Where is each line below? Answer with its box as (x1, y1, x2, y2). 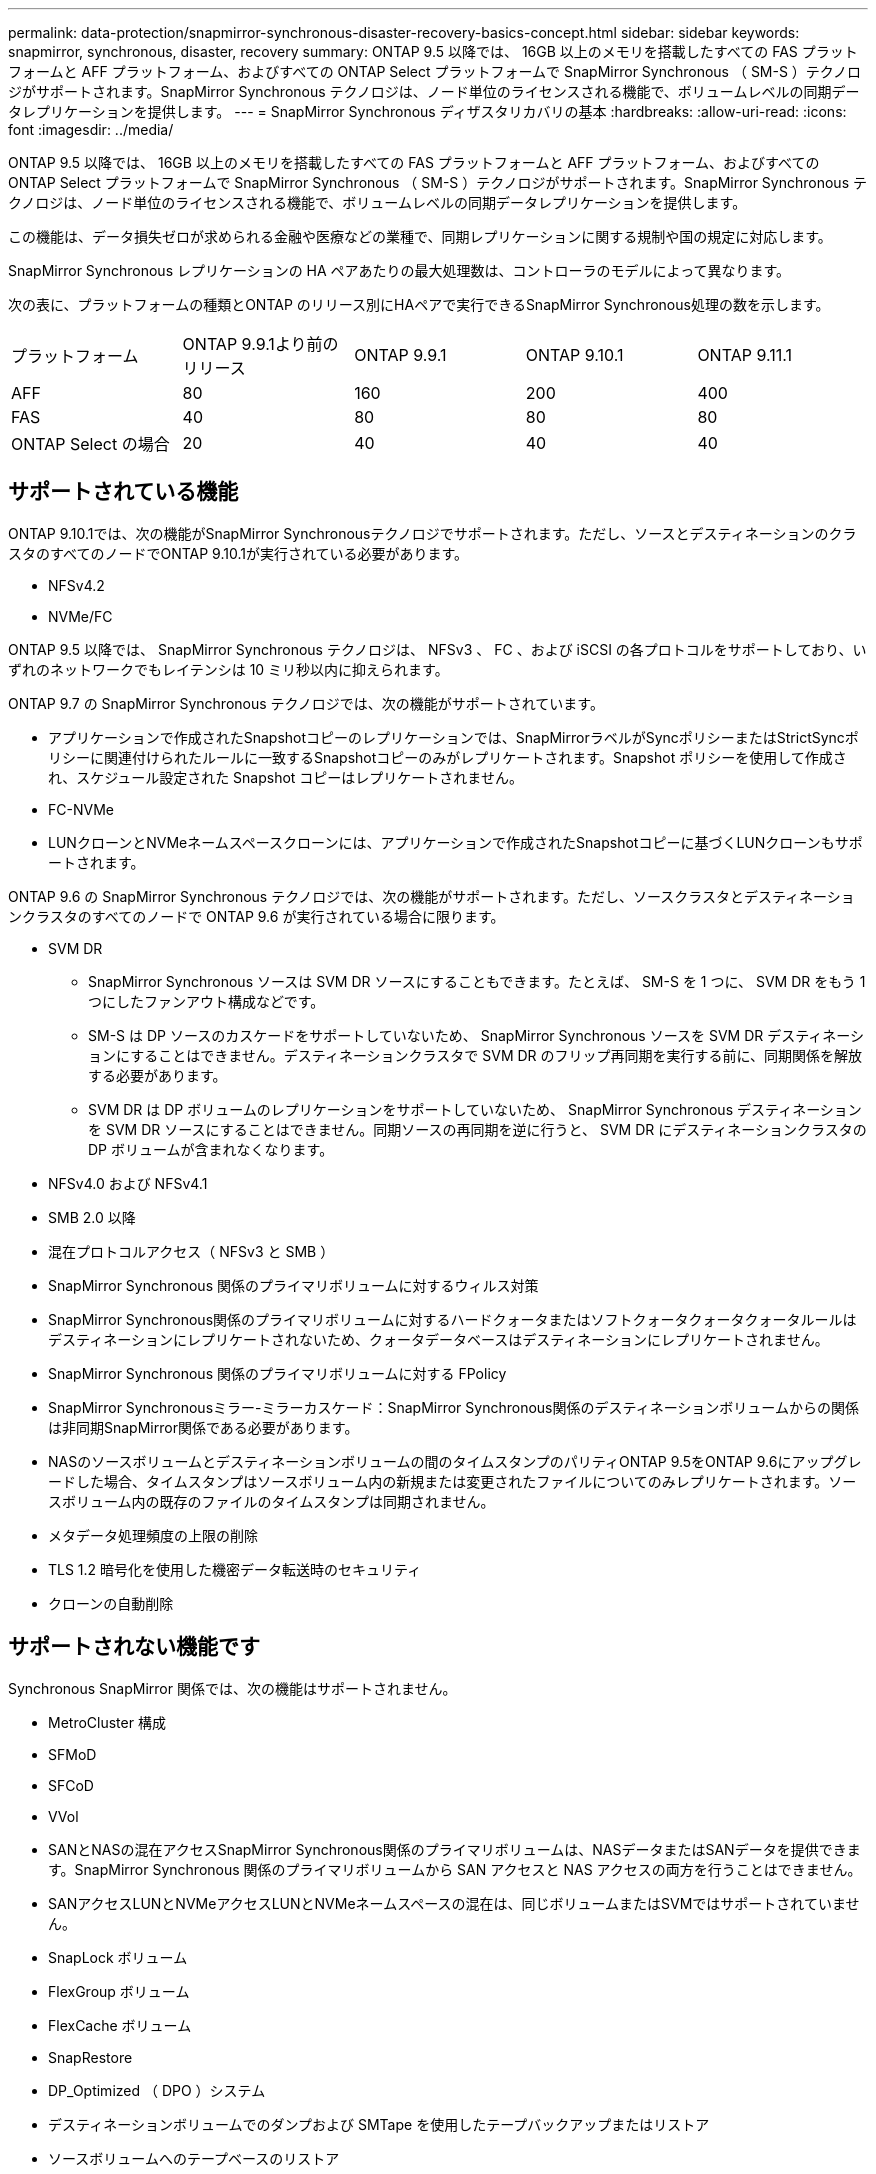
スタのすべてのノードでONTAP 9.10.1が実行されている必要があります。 (8, 544, 469, 562)
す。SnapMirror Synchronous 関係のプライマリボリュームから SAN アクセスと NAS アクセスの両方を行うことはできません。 (48, 1860, 862, 1878)
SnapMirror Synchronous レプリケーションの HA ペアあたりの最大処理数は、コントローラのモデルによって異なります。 (8, 262, 791, 279)
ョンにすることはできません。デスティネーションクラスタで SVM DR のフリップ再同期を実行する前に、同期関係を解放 (88, 1046, 863, 1064)
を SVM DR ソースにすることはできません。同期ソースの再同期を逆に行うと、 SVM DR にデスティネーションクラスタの (88, 1120, 867, 1138)
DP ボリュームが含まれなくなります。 (88, 1140, 334, 1158)
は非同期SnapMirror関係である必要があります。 (48, 1418, 359, 1436)
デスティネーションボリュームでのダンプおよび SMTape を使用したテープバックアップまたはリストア (48, 2115, 710, 2133)
